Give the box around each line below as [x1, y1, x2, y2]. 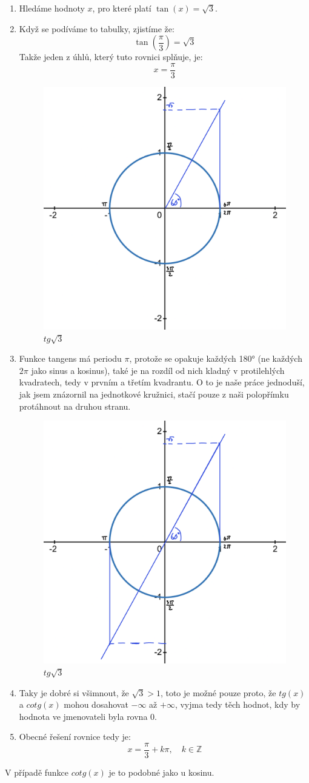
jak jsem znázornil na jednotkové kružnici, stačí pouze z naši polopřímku [19, 388, 289, 401]
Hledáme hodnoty [19, 2, 85, 14]
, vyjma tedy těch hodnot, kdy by [174, 698, 301, 711]
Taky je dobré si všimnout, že [19, 686, 129, 699]
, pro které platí [92, 2, 151, 14]
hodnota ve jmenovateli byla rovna [19, 710, 148, 722]
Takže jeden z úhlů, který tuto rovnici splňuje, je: [19, 50, 203, 63]
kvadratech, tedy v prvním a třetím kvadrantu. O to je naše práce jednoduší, [19, 376, 305, 388]
